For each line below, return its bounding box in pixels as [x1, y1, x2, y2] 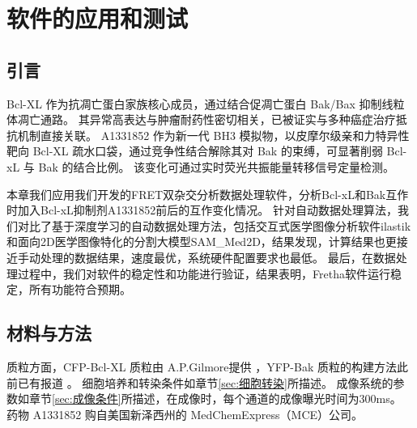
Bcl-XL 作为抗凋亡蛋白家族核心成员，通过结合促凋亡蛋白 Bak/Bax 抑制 [6, 95, 382, 112]
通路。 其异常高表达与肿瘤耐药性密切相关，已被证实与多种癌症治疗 [40, 111, 396, 128]
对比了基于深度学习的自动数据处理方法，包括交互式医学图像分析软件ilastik [17, 217, 411, 234]
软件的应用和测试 [6, 2, 189, 35]
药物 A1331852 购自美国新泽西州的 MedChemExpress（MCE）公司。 [6, 405, 364, 422]
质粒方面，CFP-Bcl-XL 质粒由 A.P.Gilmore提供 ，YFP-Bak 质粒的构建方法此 [6, 358, 408, 375]
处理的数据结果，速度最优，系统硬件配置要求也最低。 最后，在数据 [40, 248, 396, 265]
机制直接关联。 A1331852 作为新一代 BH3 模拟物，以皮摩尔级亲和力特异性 [17, 126, 410, 143]
